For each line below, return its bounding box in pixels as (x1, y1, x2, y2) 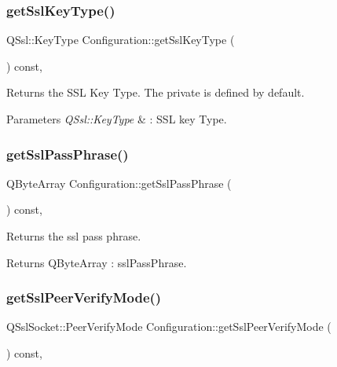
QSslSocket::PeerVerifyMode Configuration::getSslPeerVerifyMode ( (6, 318, 332, 335)
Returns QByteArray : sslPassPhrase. (6, 254, 187, 270)
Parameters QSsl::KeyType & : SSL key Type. (6, 111, 227, 127)
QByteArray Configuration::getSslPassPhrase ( (6, 174, 232, 191)
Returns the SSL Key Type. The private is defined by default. (6, 84, 305, 101)
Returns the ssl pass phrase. (6, 228, 141, 244)
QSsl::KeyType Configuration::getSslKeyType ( (6, 31, 235, 48)
